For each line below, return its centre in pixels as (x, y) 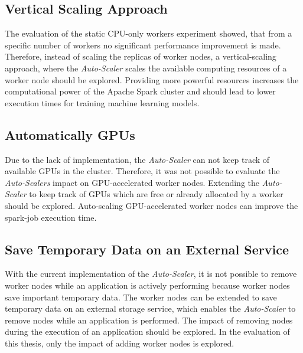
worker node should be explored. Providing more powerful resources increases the (152, 79)
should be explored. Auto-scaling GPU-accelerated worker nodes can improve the (151, 205)
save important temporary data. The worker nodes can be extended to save (141, 297)
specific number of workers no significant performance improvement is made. (143, 45)
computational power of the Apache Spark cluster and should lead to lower (140, 91)
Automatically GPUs (70, 134)
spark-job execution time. (51, 217)
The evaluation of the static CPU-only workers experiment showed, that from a (149, 33)
